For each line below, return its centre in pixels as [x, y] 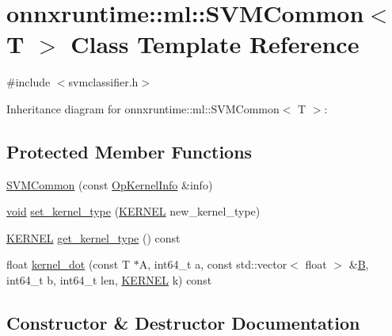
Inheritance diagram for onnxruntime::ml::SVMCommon [143, 108]
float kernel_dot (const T [69, 264]
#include [29, 82]
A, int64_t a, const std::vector [213, 264]
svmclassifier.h [103, 82]
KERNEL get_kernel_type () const [93, 237]
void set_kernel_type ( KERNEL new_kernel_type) [133, 211]
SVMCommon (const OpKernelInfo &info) [110, 184]
